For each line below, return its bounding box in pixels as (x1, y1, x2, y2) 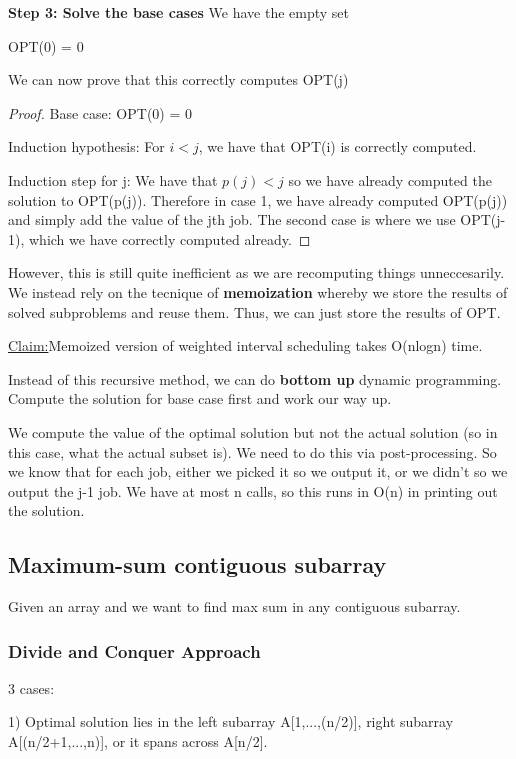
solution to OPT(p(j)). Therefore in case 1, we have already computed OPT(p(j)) (8, 189, 508, 210)
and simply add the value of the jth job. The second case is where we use (8, 209, 456, 230)
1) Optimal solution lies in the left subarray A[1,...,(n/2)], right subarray (8, 711, 454, 732)
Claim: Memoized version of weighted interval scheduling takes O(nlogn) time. (8, 335, 483, 356)
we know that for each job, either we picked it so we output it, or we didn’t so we (8, 461, 508, 482)
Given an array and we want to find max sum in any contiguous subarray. (8, 596, 461, 617)
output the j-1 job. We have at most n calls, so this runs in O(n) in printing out (8, 480, 498, 501)
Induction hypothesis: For (8, 136, 165, 157)
